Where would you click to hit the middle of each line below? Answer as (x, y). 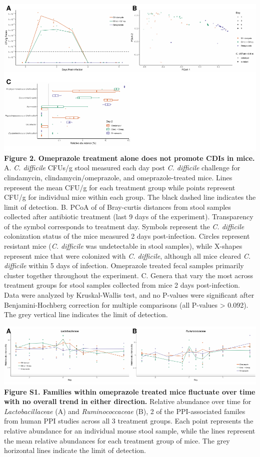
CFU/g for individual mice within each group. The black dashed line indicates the (130, 197)
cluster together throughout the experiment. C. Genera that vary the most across (129, 275)
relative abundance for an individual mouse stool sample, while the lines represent (130, 431)
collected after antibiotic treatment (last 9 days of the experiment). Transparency (129, 217)
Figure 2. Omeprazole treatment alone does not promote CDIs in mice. (129, 158)
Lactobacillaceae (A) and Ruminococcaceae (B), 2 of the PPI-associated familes (125, 411)
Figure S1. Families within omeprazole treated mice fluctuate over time (130, 391)
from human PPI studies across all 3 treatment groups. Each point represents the (129, 421)
